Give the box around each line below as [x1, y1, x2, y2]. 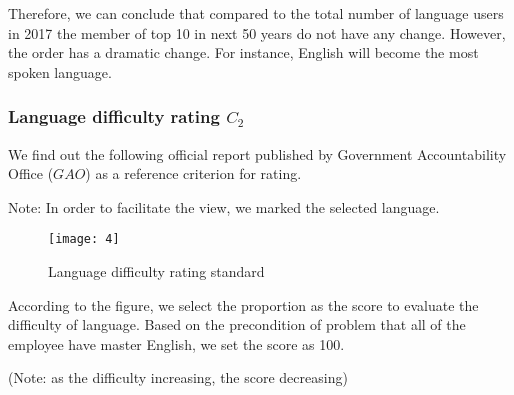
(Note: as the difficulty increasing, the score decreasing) [8, 367, 348, 388]
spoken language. [8, 61, 112, 82]
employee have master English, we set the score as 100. [8, 333, 345, 354]
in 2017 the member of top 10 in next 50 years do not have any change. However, [8, 22, 506, 43]
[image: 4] [48, 232, 120, 247]
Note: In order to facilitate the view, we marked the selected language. [8, 196, 440, 217]
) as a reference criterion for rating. [85, 163, 302, 184]
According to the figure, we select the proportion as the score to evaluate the [8, 294, 479, 315]
